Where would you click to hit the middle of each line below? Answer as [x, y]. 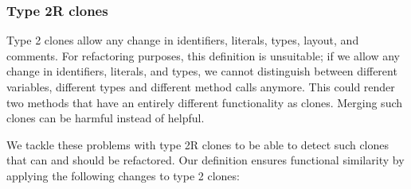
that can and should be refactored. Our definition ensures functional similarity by [205, 160]
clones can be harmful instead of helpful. [106, 118]
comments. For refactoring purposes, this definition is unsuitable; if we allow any [203, 55]
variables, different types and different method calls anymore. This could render [201, 87]
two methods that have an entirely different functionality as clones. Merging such [205, 102]
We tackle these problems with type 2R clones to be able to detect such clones [198, 144]
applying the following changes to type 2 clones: [123, 175]
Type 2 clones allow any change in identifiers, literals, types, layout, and [183, 40]
